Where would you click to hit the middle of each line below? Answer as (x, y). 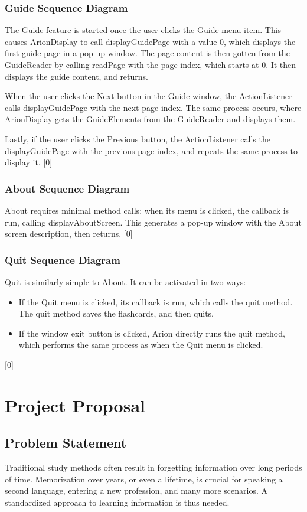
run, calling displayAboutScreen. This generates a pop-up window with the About (153, 222)
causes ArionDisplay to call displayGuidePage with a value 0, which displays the (150, 41)
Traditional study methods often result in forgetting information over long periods (153, 467)
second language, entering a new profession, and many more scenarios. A (136, 490)
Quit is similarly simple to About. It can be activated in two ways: (125, 281)
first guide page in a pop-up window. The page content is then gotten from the (147, 53)
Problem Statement (66, 443)
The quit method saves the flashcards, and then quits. (116, 313)
